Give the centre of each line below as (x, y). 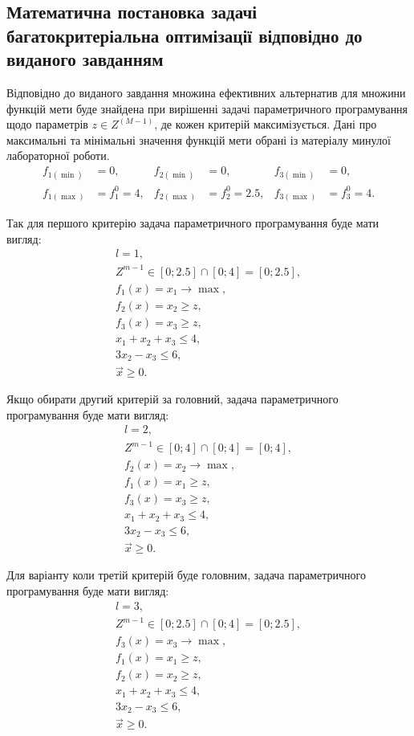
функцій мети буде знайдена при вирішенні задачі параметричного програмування (207, 108)
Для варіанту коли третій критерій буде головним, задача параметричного (186, 575)
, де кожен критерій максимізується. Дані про (266, 124)
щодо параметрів (47, 124)
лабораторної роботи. (58, 155)
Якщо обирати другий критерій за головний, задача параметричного (172, 399)
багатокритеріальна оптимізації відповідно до (185, 35)
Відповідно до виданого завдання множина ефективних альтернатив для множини (206, 92)
